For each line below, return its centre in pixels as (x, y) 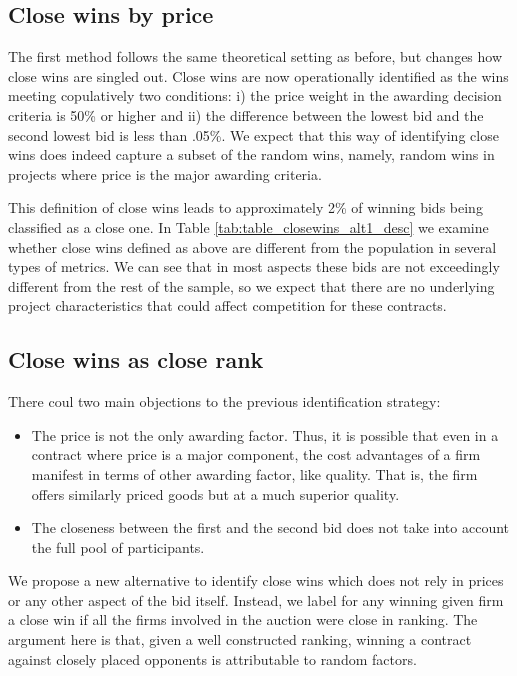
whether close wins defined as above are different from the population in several (252, 246)
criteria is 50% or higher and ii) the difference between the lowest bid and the (246, 114)
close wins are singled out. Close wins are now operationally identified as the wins (258, 75)
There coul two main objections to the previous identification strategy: (224, 401)
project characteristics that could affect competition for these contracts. (227, 305)
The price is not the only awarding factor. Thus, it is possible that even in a (265, 434)
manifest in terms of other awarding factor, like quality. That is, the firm (254, 473)
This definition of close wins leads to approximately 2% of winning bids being (245, 207)
